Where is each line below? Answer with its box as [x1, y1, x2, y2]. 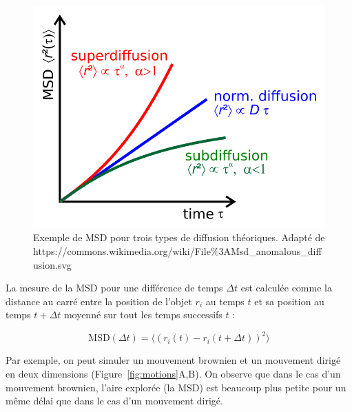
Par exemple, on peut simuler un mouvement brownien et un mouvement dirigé [6, 353, 341, 367]
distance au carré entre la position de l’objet [6, 293, 192, 308]
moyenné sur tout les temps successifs [63, 307, 222, 322]
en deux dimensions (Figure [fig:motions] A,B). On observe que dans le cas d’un [6, 367, 341, 381]
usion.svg [33, 257, 72, 271]
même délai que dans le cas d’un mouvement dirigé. [6, 393, 223, 408]
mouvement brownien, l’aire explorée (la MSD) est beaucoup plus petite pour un [6, 380, 346, 394]
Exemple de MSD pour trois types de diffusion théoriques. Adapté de [33, 230, 325, 245]
